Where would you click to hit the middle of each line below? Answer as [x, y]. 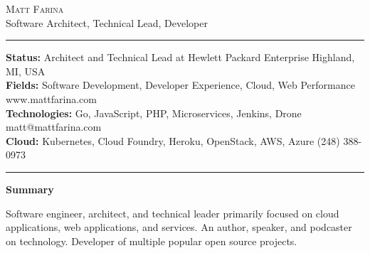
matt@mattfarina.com [54, 127]
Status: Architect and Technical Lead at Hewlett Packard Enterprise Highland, [180, 57]
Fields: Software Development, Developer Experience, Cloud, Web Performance [180, 85]
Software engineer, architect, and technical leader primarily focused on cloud [173, 213]
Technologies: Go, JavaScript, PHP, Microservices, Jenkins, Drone [154, 113]
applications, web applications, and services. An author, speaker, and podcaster [179, 227]
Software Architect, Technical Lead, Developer [107, 22]
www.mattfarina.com [51, 98]
